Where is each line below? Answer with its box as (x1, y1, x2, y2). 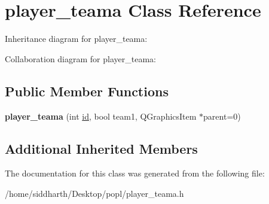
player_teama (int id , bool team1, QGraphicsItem (5, 109, 197, 122)
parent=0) (203, 109, 241, 122)
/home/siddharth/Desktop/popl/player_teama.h (5, 187, 184, 199)
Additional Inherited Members (5, 139, 198, 157)
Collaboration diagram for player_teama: (5, 52, 156, 65)
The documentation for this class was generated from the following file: (5, 167, 265, 179)
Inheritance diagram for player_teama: (5, 32, 148, 45)
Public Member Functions (5, 81, 169, 100)
